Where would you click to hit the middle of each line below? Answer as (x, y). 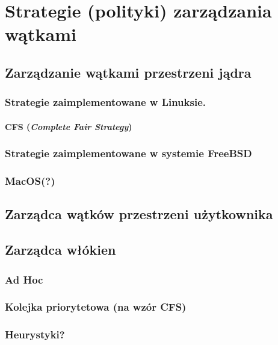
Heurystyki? (35, 334)
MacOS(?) (30, 181)
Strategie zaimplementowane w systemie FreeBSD (128, 153)
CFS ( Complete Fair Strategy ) (69, 126)
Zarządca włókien (60, 250)
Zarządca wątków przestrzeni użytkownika (139, 214)
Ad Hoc (24, 279)
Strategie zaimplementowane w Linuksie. (105, 102)
